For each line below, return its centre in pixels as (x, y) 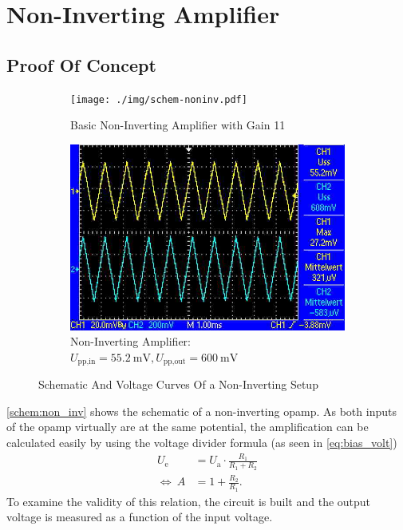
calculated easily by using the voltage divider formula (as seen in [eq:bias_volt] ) (202, 443)
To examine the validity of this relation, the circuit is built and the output (189, 501)
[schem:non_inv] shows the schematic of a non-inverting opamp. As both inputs (201, 411)
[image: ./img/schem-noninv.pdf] (159, 99)
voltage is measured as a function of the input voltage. (140, 517)
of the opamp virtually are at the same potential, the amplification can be (188, 427)
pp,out (174, 362)
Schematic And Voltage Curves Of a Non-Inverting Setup (178, 384)
